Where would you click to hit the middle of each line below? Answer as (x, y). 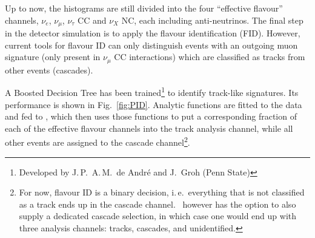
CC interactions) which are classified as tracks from (210, 57)
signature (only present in (53, 57)
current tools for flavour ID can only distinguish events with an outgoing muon (151, 45)
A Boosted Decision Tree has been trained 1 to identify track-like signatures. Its (152, 91)
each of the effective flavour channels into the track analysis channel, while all (149, 128)
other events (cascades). (49, 70)
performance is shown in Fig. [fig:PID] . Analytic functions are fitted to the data (154, 104)
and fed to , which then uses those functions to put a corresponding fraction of (151, 116)
